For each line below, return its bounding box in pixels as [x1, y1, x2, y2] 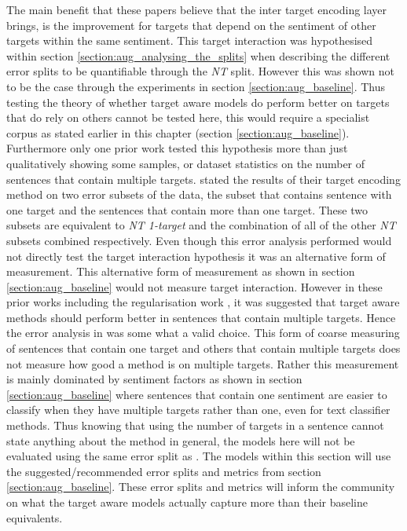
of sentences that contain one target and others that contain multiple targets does [6, 340, 401, 357]
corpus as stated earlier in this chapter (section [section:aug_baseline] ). [6, 124, 350, 141]
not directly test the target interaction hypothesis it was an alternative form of [6, 247, 386, 264]
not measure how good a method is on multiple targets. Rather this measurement [6, 355, 399, 372]
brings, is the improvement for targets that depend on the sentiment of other [6, 16, 376, 33]
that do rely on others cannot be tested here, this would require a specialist [6, 109, 370, 126]
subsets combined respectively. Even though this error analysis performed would [6, 232, 392, 248]
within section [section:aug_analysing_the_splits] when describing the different [6, 47, 390, 64]
